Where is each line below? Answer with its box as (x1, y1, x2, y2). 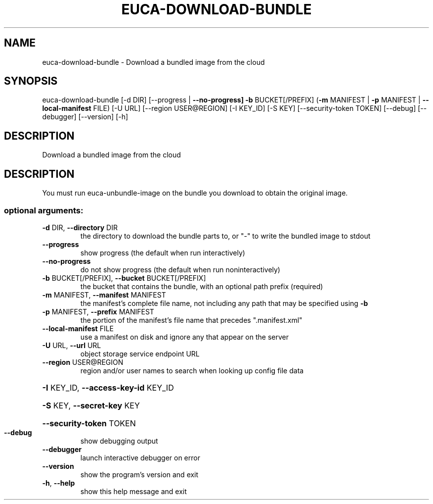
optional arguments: (4, 205, 84, 215)
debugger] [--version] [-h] (42, 112, 129, 121)
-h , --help (42, 478, 75, 487)
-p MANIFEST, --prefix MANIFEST (42, 307, 154, 316)
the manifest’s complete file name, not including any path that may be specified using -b (80, 299, 368, 307)
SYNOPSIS (4, 75, 58, 88)
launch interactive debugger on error (80, 453, 200, 462)
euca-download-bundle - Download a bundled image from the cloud (42, 57, 265, 66)
